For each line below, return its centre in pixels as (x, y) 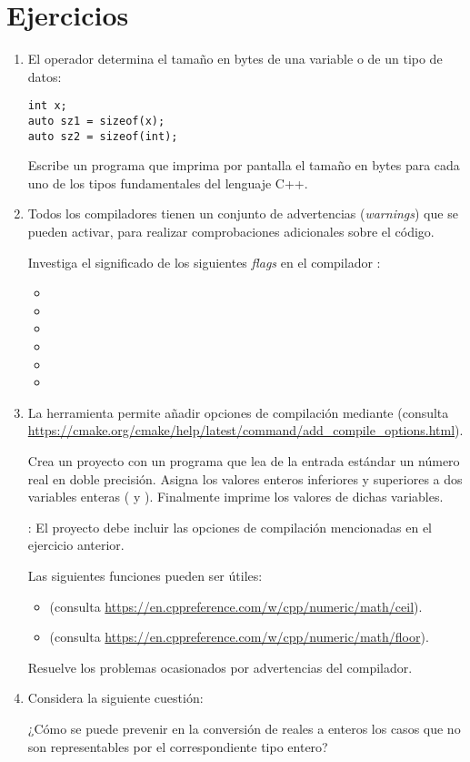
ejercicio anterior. (76, 545)
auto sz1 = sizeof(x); (96, 121)
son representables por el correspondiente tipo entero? (178, 746)
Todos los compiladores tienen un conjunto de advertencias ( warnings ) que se (243, 213)
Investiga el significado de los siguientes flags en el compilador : (204, 262)
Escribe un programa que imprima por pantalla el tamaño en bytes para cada (244, 165)
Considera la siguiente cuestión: (115, 698)
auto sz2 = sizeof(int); (103, 136)
